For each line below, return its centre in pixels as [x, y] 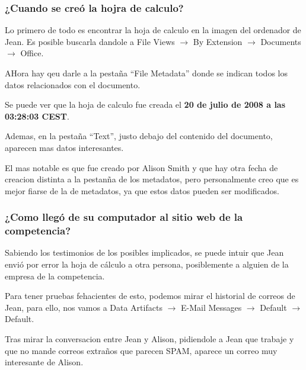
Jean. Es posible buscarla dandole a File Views [90, 41]
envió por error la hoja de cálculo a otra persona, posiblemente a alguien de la [147, 264]
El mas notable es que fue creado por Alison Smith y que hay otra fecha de [141, 167]
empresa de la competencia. [55, 276]
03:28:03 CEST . [37, 116]
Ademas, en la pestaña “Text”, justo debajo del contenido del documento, [139, 136]
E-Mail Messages [211, 307]
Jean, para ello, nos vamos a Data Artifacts [84, 307]
